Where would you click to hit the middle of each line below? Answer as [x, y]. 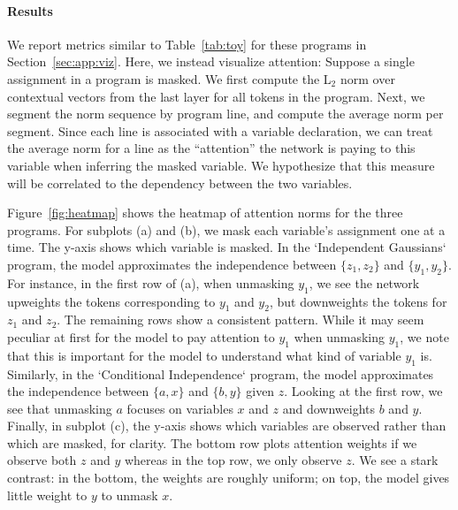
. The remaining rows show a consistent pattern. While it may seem [240, 320]
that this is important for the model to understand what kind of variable [204, 355]
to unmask [130, 495]
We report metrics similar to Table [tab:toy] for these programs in [187, 44]
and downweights [329, 408]
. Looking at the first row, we [363, 391]
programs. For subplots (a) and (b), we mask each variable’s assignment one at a [226, 229]
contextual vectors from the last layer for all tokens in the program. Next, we [216, 96]
